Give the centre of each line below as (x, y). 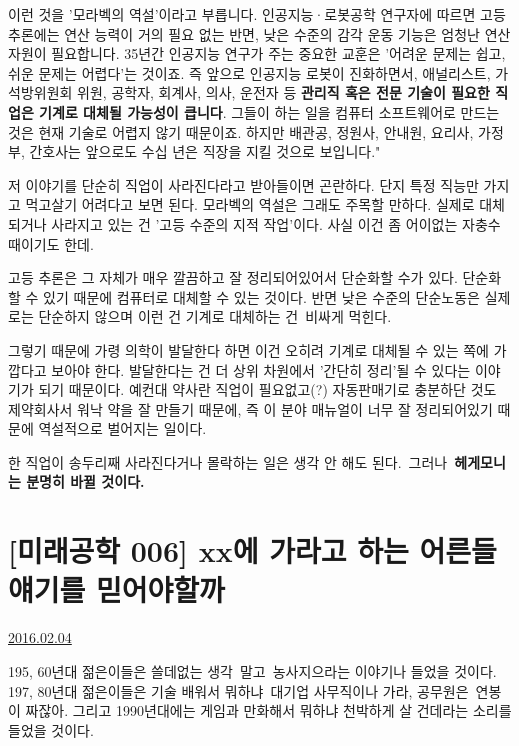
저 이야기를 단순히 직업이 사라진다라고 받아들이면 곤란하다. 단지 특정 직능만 (243, 184)
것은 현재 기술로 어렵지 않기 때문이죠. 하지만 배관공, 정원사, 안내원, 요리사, (241, 131)
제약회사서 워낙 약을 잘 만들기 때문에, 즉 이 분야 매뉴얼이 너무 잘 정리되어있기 (250, 408)
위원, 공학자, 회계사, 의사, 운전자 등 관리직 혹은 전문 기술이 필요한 (283, 92)
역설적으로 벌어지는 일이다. (122, 428)
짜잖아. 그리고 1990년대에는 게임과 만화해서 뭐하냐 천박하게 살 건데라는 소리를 (268, 710)
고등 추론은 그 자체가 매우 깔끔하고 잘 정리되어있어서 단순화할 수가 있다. (233, 277)
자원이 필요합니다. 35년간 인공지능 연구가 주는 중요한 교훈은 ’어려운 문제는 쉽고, (257, 53)
